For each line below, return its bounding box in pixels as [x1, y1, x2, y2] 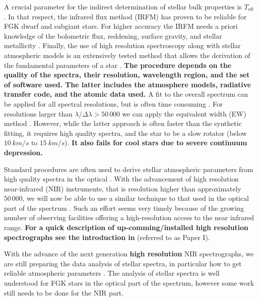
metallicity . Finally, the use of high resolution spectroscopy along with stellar [4, 40, 241, 51]
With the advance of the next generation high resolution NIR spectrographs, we [4, 248, 254, 259]
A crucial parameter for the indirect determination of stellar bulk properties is [4, 1, 242, 11]
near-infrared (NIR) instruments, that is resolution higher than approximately [4, 183, 242, 193]
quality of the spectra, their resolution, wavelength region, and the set [4, 69, 250, 80]
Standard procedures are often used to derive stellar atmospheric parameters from [4, 164, 254, 174]
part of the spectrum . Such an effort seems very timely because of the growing [4, 202, 244, 213]
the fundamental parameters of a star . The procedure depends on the [4, 60, 232, 70]
